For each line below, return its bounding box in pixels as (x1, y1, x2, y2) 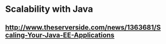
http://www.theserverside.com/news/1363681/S (5, 23, 161, 32)
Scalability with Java (5, 3, 93, 15)
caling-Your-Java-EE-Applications (5, 31, 115, 39)
